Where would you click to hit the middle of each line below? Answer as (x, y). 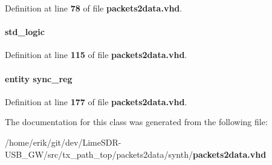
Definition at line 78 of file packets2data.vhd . (94, 8)
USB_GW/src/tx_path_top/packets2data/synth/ (99, 154)
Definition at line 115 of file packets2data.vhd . (96, 55)
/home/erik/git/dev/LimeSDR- (63, 142)
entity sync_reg (39, 78)
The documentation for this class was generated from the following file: (136, 122)
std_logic (25, 32)
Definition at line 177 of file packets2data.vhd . (96, 101)
